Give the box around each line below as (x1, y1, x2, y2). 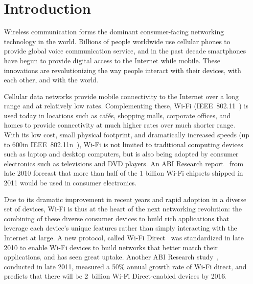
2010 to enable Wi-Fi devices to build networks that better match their (4, 242, 218, 252)
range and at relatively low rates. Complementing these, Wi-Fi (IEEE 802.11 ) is (4, 101, 249, 111)
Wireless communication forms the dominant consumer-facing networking (4, 26, 224, 37)
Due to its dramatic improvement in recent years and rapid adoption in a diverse (4, 194, 247, 204)
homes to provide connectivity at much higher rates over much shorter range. (4, 120, 235, 130)
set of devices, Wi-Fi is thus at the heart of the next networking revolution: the (4, 204, 242, 214)
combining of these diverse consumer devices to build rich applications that (4, 213, 230, 223)
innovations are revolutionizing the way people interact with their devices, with (4, 65, 241, 75)
